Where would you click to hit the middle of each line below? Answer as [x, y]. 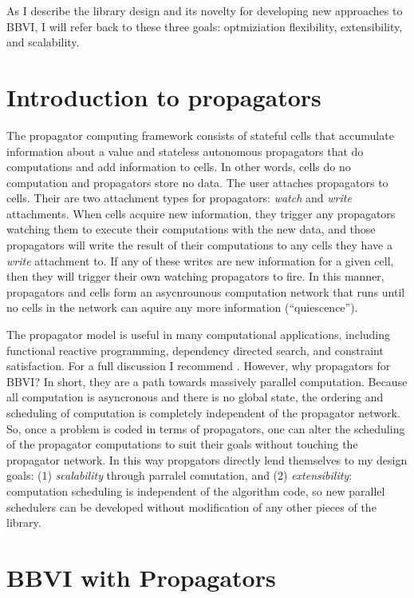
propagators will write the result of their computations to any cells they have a [199, 245]
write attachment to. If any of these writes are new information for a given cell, [200, 260]
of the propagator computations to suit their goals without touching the [182, 444]
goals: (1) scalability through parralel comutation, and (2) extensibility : [179, 475]
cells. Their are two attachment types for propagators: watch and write [179, 198]
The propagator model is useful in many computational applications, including [199, 335]
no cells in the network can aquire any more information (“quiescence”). [182, 307]
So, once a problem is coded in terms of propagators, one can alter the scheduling [206, 428]
